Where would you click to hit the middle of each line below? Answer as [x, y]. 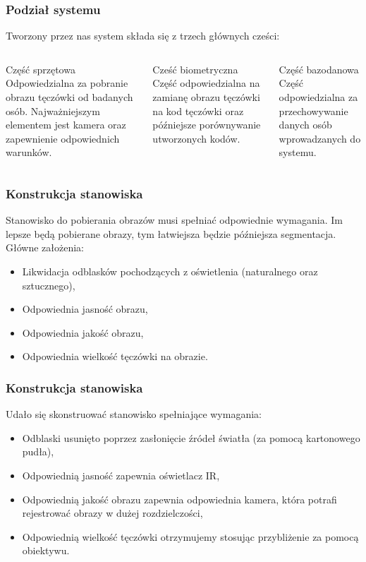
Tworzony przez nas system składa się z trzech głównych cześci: [143, 36]
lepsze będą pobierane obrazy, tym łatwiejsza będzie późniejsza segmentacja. [171, 233]
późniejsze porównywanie [207, 125]
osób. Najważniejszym [53, 110]
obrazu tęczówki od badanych [69, 97]
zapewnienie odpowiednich [63, 138]
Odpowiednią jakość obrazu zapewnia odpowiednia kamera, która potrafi [179, 499]
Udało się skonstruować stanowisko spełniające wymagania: [134, 414]
